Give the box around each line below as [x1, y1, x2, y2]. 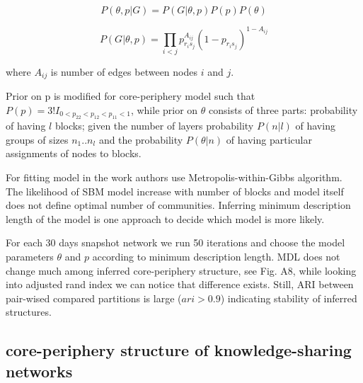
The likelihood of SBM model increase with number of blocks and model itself [6, 183, 344, 198]
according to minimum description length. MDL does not [92, 249, 340, 264]
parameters [6, 249, 54, 264]
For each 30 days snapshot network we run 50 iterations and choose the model [6, 235, 345, 250]
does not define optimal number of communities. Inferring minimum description [6, 198, 351, 212]
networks [6, 360, 73, 382]
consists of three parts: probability [209, 102, 358, 117]
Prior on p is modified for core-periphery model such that [6, 88, 255, 103]
